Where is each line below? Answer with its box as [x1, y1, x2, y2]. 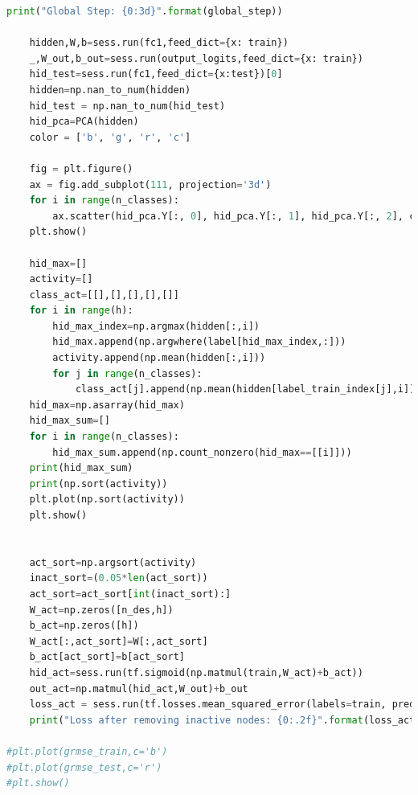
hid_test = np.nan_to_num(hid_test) [29, 100, 226, 112]
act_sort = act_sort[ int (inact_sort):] [29, 588, 232, 600]
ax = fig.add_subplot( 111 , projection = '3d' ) [29, 178, 272, 191]
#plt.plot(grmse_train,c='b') [6, 745, 168, 757]
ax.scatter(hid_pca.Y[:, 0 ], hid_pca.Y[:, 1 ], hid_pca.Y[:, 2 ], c [52, 210, 416, 222]
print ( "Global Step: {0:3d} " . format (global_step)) [6, 6, 283, 17]
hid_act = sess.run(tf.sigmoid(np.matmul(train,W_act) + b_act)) [29, 666, 363, 678]
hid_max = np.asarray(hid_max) [29, 399, 185, 411]
